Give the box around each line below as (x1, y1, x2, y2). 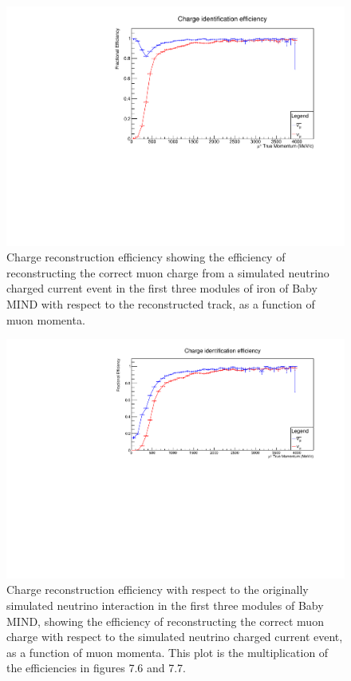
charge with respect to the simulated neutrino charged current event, (6, 628, 343, 645)
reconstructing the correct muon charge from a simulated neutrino (6, 264, 329, 281)
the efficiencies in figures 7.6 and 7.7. (6, 659, 186, 676)
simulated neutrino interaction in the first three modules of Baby (6, 597, 324, 614)
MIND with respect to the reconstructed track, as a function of (6, 296, 315, 313)
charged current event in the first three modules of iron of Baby (6, 280, 317, 297)
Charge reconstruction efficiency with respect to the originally (6, 581, 309, 598)
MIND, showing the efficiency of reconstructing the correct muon (6, 612, 324, 629)
